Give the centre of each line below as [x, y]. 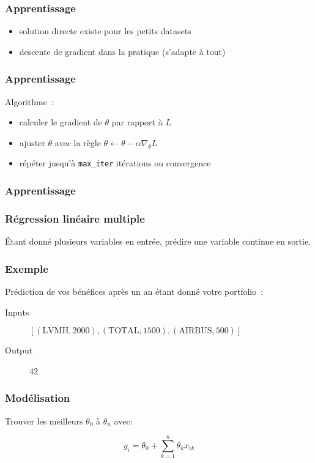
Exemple [27, 268]
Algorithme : [29, 101]
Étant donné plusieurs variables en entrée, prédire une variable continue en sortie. [158, 241]
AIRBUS [195, 331]
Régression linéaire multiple [75, 218]
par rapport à [137, 122]
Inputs [17, 312]
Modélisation [38, 398]
